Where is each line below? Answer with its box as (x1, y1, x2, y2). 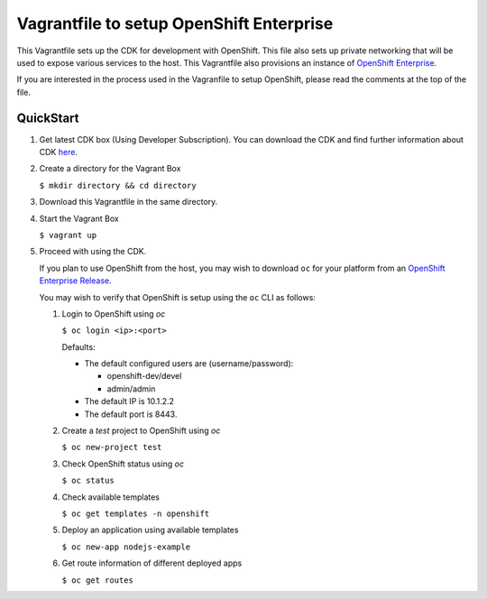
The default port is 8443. (84, 409, 178, 419)
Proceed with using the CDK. (39, 246, 147, 257)
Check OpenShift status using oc (61, 458, 185, 469)
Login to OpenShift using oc (61, 308, 166, 319)
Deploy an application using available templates (61, 524, 239, 536)
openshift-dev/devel (106, 371, 182, 382)
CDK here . (39, 147, 78, 158)
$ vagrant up (39, 230, 97, 240)
